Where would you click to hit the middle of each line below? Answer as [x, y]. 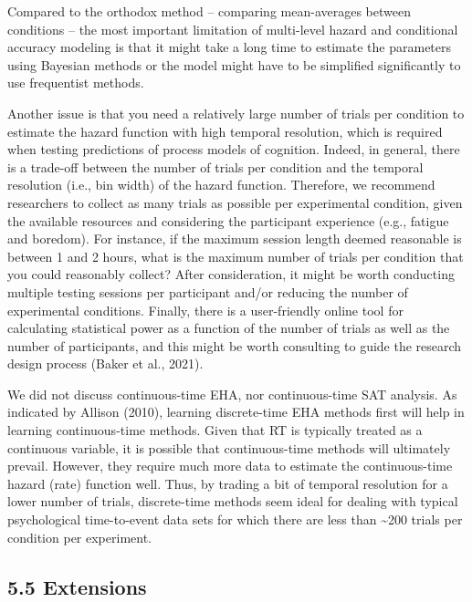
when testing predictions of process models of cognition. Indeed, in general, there [234, 149]
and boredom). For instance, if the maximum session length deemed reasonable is [235, 239]
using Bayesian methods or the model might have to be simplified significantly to [234, 64]
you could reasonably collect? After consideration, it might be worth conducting [231, 274]
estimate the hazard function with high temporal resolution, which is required [225, 131]
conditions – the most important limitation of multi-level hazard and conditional [233, 29]
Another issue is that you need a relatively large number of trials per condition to [236, 113]
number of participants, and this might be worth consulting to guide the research [235, 345]
